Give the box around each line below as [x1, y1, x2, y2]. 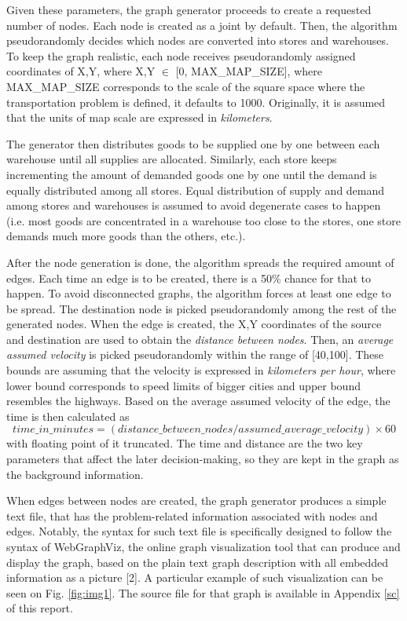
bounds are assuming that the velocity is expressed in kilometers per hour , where [6, 362, 396, 378]
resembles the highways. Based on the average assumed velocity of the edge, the [6, 393, 390, 409]
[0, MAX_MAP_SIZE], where [175, 63, 322, 79]
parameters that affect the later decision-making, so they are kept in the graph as [6, 451, 399, 467]
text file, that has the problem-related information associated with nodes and [6, 507, 378, 524]
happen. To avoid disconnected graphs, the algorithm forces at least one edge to [6, 285, 391, 301]
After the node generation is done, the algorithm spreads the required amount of [6, 254, 394, 270]
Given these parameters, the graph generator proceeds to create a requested [6, 2, 372, 17]
